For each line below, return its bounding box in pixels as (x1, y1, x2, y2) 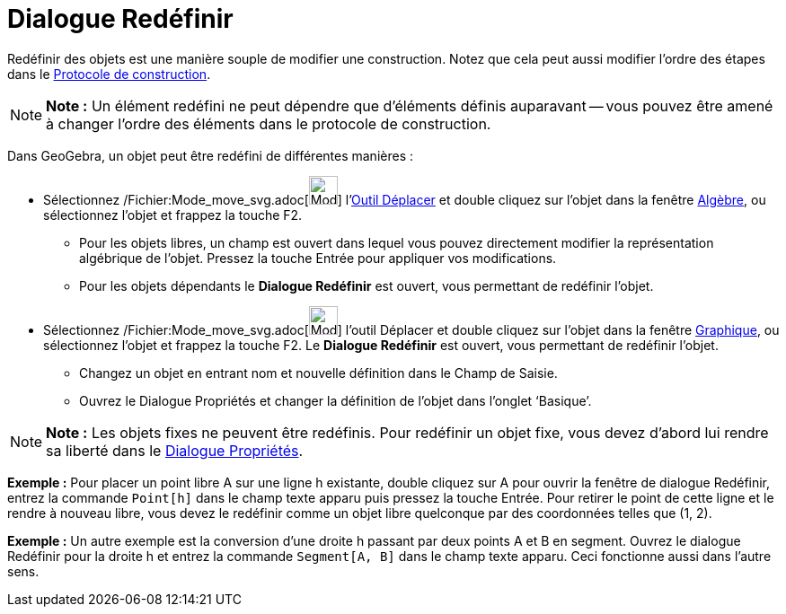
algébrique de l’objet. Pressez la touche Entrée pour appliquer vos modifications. (79, 250, 557, 266)
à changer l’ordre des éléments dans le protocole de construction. (46, 114, 491, 133)
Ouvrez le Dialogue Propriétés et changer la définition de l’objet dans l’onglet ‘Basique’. (79, 392, 592, 408)
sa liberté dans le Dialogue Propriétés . (46, 441, 304, 460)
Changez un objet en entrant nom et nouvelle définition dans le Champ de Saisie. (79, 364, 558, 381)
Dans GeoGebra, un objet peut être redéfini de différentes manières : (7, 147, 414, 163)
